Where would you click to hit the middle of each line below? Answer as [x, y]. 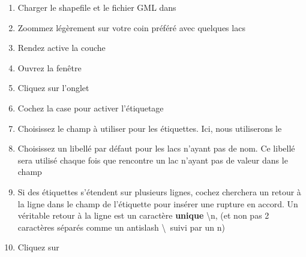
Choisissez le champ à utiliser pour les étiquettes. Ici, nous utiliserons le [150, 128]
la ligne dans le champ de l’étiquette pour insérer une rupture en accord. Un [158, 203]
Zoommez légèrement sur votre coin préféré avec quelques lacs [131, 27]
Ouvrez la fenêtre [49, 67]
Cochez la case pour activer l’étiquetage [91, 108]
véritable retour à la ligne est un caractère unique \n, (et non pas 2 [143, 215]
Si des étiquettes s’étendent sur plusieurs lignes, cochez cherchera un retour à [159, 191]
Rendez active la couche [61, 48]
